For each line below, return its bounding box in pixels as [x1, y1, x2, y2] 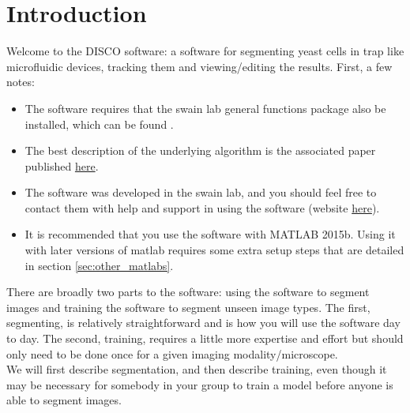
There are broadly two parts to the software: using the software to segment [6, 283, 370, 300]
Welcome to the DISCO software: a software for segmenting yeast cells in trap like [6, 43, 404, 59]
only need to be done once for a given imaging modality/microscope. [6, 345, 338, 362]
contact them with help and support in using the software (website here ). [24, 199, 380, 216]
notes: [6, 73, 35, 90]
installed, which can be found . [24, 115, 174, 132]
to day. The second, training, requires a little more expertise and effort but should [6, 330, 404, 347]
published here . [24, 157, 99, 174]
